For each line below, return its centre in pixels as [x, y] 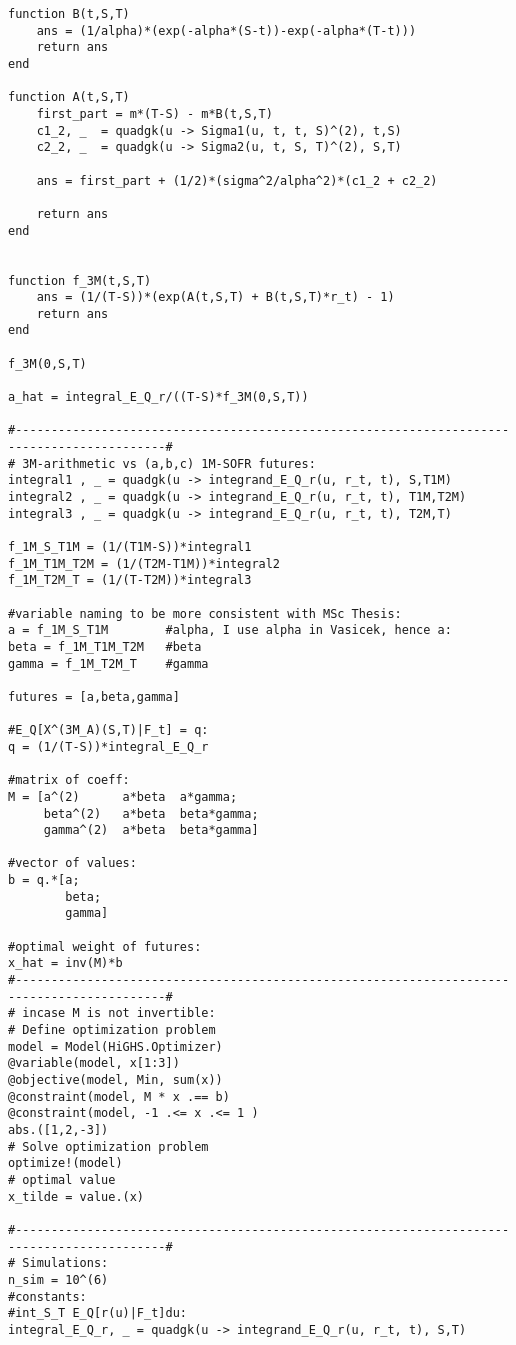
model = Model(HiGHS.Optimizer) [115, 1046]
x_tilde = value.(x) [76, 1196]
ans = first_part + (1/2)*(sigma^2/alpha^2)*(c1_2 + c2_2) [237, 180]
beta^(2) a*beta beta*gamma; [151, 813]
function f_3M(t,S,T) [80, 280]
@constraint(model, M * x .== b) [119, 1096]
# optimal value [62, 1179]
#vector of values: [72, 863]
